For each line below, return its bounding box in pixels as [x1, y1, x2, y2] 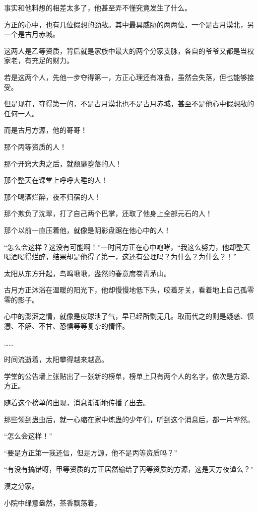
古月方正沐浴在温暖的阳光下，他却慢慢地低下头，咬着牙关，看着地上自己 [4, 285, 240, 295]
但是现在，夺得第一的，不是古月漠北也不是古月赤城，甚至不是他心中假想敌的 [4, 98, 254, 109]
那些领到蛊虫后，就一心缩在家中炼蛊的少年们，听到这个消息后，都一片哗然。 [4, 414, 254, 424]
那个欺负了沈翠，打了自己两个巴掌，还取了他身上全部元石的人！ [4, 208, 212, 219]
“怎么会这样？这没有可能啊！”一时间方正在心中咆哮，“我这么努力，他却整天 [4, 241, 250, 252]
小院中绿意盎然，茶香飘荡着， [4, 497, 101, 508]
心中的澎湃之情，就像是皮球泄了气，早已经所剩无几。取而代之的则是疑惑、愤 [4, 311, 254, 321]
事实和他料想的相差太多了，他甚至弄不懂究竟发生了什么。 [4, 2, 192, 12]
